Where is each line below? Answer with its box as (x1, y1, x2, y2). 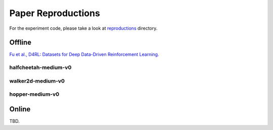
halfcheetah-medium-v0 (9, 64, 72, 71)
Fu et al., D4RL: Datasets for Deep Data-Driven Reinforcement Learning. (9, 51, 159, 57)
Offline (9, 38, 31, 47)
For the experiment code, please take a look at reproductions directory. (9, 25, 158, 31)
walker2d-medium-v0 (9, 77, 65, 84)
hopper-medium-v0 (9, 91, 60, 98)
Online (9, 105, 31, 113)
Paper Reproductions (9, 8, 101, 19)
